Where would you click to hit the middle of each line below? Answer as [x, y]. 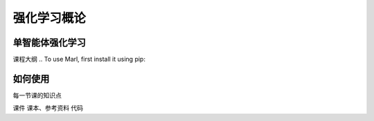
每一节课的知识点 [37, 95]
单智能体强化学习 [49, 43]
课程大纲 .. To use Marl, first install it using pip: [79, 59]
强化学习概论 [50, 18]
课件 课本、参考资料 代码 [48, 108]
